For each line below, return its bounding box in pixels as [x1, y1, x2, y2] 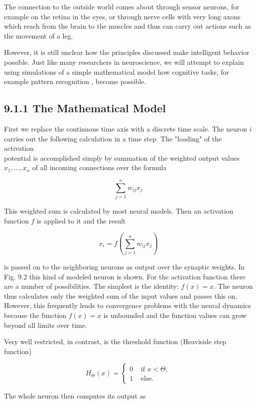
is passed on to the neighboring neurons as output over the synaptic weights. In [4, 261, 245, 271]
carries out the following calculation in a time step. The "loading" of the [4, 133, 222, 143]
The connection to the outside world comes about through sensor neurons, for [4, 1, 240, 11]
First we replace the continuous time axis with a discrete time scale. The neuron [4, 123, 247, 134]
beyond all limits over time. [4, 319, 87, 330]
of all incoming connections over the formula [32, 162, 167, 173]
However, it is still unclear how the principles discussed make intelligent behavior [4, 47, 250, 57]
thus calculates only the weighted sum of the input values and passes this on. [4, 290, 237, 301]
